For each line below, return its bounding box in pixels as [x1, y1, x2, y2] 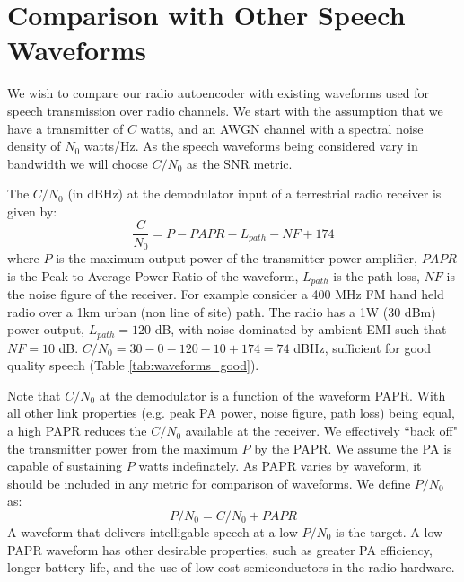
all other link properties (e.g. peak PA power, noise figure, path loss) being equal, [7, 403, 455, 422]
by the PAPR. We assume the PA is [254, 438, 452, 457]
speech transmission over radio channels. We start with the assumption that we [7, 101, 443, 119]
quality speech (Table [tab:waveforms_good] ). [7, 356, 259, 375]
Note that [7, 385, 61, 404]
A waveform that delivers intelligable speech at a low [7, 523, 298, 542]
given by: [7, 201, 57, 220]
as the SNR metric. [187, 154, 293, 172]
